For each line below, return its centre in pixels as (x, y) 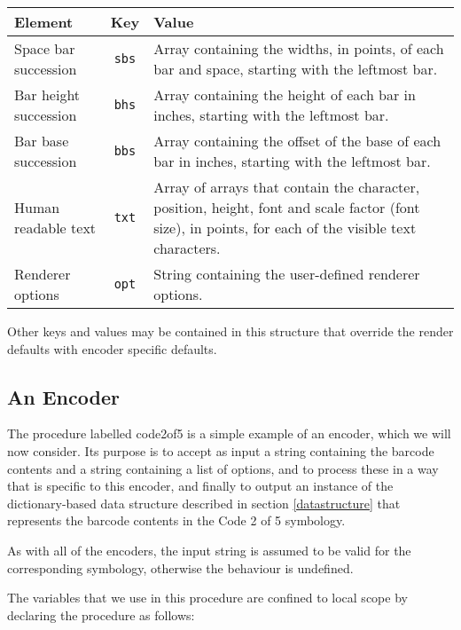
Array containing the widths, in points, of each (299, 48)
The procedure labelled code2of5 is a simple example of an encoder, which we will (229, 433)
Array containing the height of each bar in (285, 94)
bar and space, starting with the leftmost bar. (296, 69)
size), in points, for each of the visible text (285, 228)
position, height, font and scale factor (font (287, 207)
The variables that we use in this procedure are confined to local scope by (207, 598)
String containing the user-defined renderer (287, 274)
